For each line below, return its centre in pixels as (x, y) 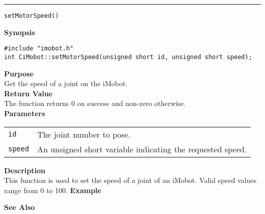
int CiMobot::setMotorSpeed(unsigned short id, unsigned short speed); (128, 57)
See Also (20, 207)
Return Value (29, 93)
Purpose (19, 73)
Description (25, 170)
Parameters (25, 113)
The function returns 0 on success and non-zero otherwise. (95, 103)
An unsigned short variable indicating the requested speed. (142, 149)
